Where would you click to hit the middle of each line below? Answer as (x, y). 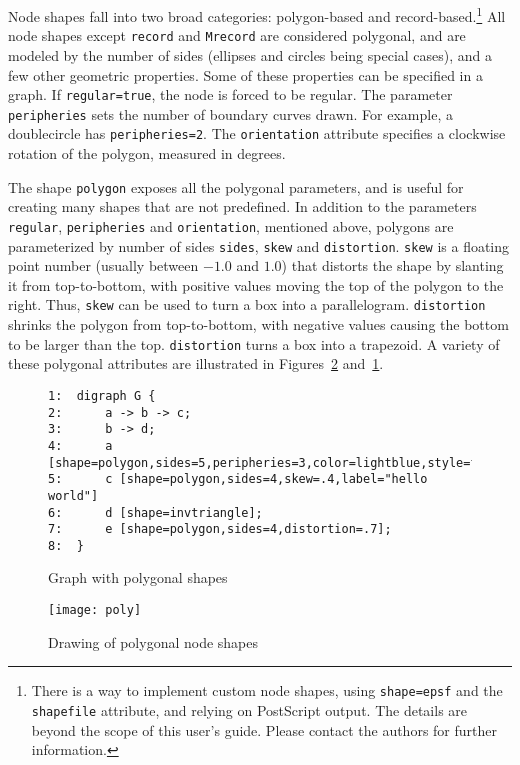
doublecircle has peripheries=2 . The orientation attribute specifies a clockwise (257, 133)
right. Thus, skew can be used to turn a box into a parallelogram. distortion (247, 304)
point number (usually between (103, 265)
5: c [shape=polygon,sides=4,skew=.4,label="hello (238, 479)
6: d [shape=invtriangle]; (155, 512)
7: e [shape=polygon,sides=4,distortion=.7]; (220, 529)
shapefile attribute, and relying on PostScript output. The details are (249, 709)
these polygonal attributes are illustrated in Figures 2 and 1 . (196, 363)
